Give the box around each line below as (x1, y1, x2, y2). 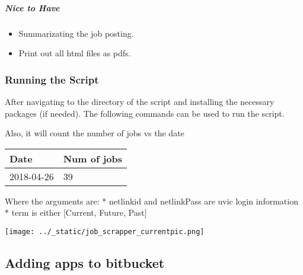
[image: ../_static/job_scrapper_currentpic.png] (5, 227, 205, 236)
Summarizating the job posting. (18, 27, 134, 39)
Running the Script (5, 72, 99, 87)
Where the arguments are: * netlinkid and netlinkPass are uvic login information (5, 194, 298, 207)
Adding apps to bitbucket (5, 253, 165, 271)
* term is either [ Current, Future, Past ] (5, 206, 147, 219)
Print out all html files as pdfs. (18, 47, 131, 59)
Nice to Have (5, 1, 60, 14)
